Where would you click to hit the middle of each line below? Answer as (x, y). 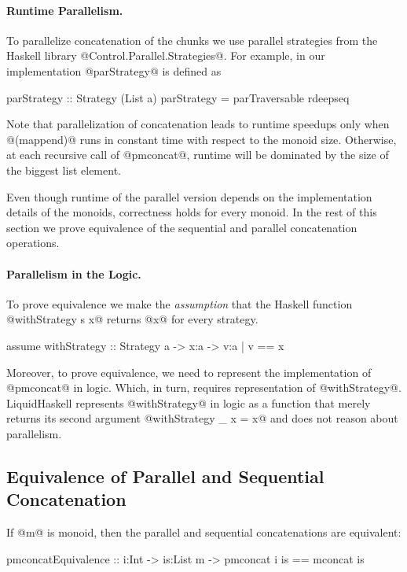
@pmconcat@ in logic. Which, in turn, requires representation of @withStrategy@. (204, 387)
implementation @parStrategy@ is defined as (114, 70)
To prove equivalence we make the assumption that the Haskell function (180, 303)
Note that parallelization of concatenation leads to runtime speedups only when (198, 124)
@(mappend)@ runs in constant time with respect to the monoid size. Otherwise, (202, 139)
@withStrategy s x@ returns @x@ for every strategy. (132, 319)
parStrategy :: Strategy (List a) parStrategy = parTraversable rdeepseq (178, 97)
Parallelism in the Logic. (74, 273)
